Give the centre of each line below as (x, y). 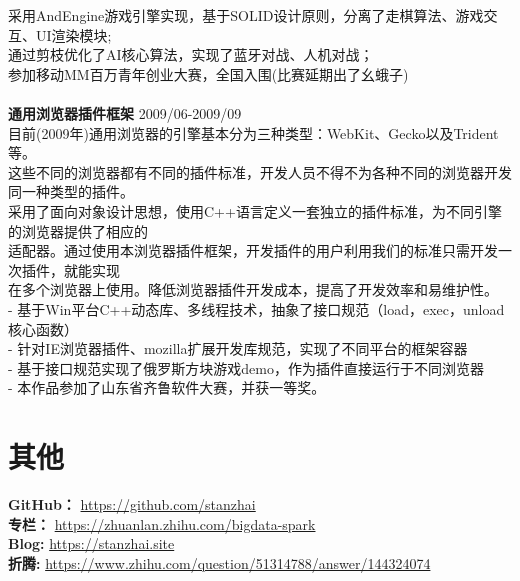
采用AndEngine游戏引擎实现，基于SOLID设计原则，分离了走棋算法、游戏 (246, 15)
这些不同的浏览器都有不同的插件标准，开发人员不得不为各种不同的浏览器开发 (260, 171)
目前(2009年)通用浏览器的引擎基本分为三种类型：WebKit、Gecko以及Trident (253, 132)
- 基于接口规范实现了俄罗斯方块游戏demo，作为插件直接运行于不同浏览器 (246, 367)
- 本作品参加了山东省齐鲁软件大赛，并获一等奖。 (167, 387)
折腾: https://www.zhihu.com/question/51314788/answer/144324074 (219, 562)
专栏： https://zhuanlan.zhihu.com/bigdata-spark (162, 523)
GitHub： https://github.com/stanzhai (132, 504)
